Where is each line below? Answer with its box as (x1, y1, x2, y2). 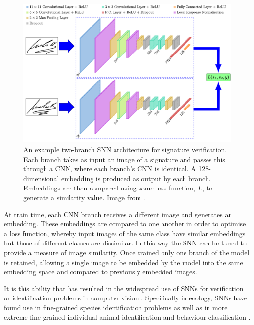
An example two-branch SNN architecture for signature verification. (23, 144, 227, 154)
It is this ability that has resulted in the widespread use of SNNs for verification (4, 283, 244, 293)
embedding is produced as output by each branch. (61, 173, 211, 183)
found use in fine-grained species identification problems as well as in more (4, 302, 228, 312)
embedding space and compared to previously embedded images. (4, 267, 197, 277)
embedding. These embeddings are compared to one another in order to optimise (4, 218, 246, 229)
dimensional (23, 173, 59, 183)
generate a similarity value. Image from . (23, 192, 145, 202)
